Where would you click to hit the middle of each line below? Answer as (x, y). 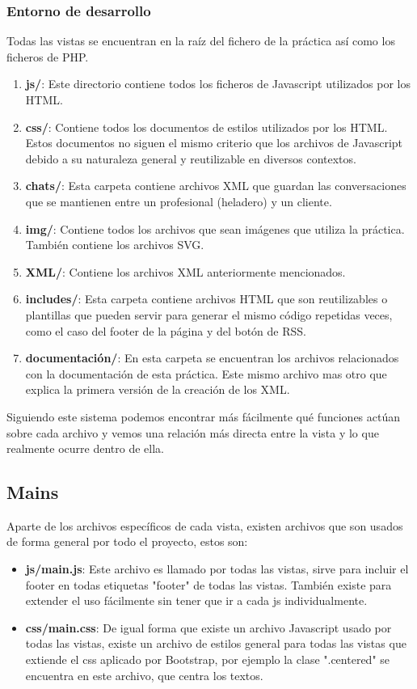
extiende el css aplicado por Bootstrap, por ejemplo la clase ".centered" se (208, 659)
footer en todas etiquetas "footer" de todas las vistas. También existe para (208, 584)
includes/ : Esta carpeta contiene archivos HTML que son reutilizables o (206, 299)
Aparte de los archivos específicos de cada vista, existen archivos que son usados (205, 525)
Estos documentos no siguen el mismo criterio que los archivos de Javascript (214, 143)
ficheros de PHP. (48, 56)
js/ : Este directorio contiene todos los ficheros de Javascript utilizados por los (218, 84)
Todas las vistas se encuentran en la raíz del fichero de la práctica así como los (201, 41)
